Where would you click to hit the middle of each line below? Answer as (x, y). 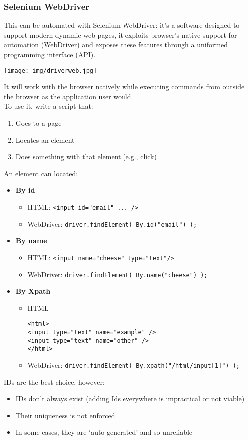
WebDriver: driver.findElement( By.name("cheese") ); (118, 274)
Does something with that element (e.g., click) (86, 157)
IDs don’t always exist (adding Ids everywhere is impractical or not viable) (130, 398)
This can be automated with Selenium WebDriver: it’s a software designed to (122, 25)
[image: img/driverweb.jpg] (51, 71)
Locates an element (45, 140)
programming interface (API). (50, 54)
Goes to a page (39, 123)
